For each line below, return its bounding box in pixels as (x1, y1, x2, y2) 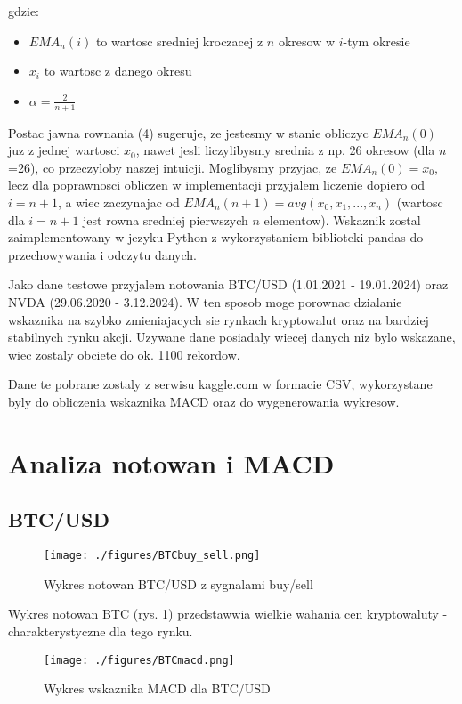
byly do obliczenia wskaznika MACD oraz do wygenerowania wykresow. (8, 392, 400, 410)
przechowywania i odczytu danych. (8, 245, 197, 263)
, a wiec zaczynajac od (58, 192, 180, 211)
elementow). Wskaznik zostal (263, 210, 421, 229)
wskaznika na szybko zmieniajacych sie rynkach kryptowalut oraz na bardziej (8, 310, 429, 328)
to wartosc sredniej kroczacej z (95, 31, 263, 50)
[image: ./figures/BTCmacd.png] (44, 653, 235, 667)
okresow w (278, 31, 336, 50)
